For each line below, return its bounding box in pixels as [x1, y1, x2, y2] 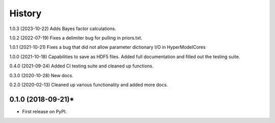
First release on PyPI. [22, 108, 67, 114]
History [9, 8, 42, 19]
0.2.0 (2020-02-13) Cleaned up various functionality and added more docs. [9, 82, 168, 88]
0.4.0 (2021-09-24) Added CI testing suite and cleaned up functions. [9, 63, 154, 69]
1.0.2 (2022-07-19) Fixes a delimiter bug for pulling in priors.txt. [9, 35, 143, 41]
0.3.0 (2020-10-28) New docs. [9, 72, 74, 79]
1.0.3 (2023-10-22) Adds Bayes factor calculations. [9, 26, 117, 32]
